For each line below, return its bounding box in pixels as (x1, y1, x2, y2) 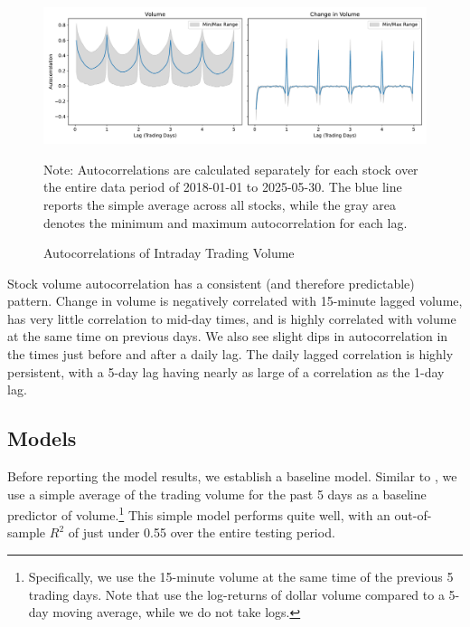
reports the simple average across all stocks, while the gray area (43, 195, 396, 214)
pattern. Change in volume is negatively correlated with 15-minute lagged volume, (7, 291, 463, 310)
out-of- (394, 505, 432, 524)
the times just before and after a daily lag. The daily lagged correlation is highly (7, 345, 454, 364)
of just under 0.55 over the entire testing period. (68, 523, 335, 542)
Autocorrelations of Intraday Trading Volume (43, 243, 295, 262)
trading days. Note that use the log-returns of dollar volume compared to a (28, 584, 445, 603)
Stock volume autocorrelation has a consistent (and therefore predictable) (7, 273, 415, 292)
